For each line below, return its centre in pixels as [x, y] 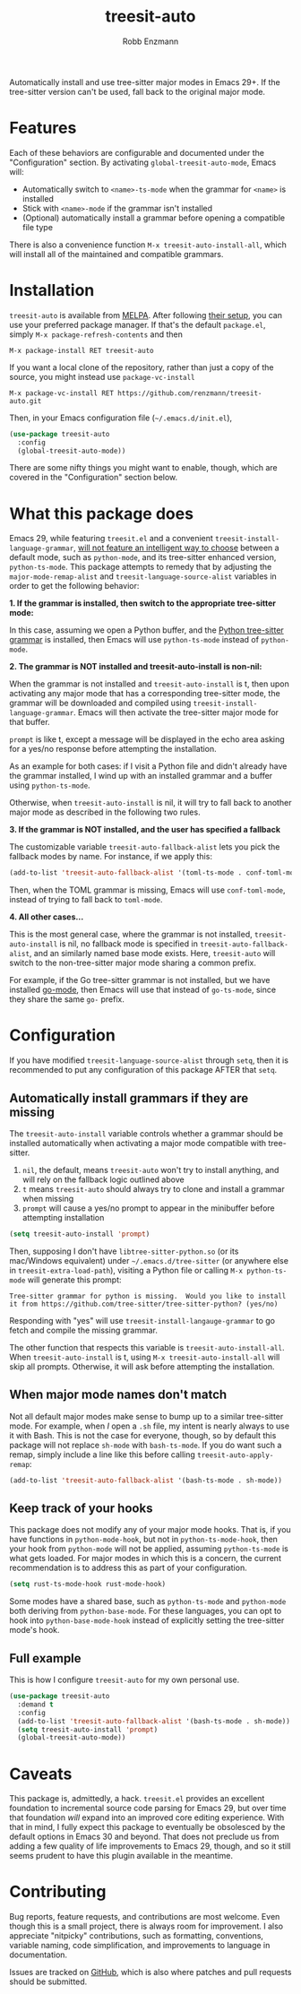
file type [38, 227]
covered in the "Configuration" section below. [94, 478]
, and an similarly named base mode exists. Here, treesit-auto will [152, 954]
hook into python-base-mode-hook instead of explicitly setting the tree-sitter [147, 1620]
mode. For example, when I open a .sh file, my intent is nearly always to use [149, 1426]
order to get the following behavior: [74, 586]
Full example [46, 1658]
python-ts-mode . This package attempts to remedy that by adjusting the [141, 567]
